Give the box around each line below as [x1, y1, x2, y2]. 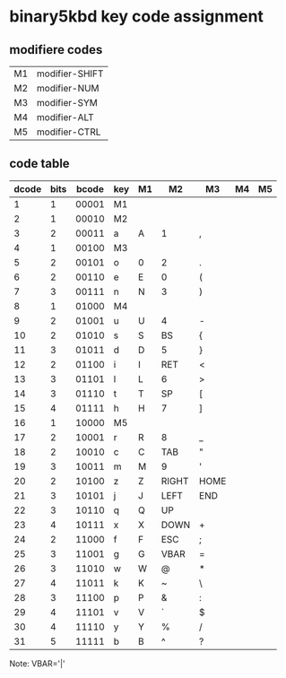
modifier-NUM [36, 83, 100, 94]
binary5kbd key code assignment [9, 6, 264, 27]
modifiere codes [9, 42, 103, 57]
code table [9, 156, 70, 171]
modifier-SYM [36, 97, 99, 109]
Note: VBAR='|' [9, 657, 65, 669]
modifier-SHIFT [36, 67, 104, 80]
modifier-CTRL [36, 126, 101, 138]
